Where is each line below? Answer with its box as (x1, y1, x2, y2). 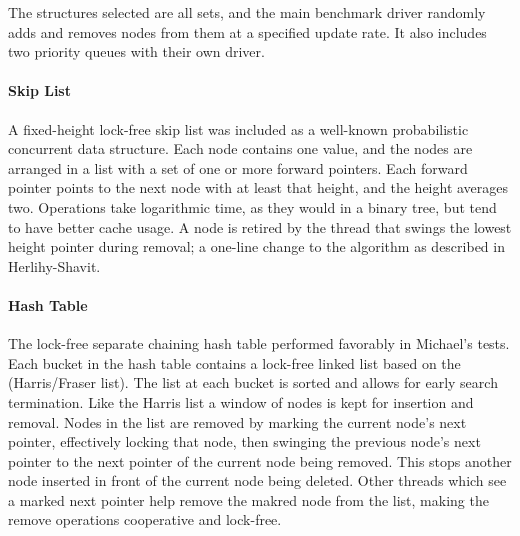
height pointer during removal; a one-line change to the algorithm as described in (8, 236, 505, 257)
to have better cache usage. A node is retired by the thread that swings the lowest (8, 216, 512, 237)
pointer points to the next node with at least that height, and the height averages (8, 177, 509, 198)
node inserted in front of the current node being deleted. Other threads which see (8, 470, 507, 491)
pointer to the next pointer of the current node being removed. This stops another (8, 450, 512, 471)
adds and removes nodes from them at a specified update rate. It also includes (8, 21, 487, 42)
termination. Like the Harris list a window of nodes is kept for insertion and (8, 391, 474, 412)
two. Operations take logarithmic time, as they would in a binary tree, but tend (8, 196, 497, 217)
